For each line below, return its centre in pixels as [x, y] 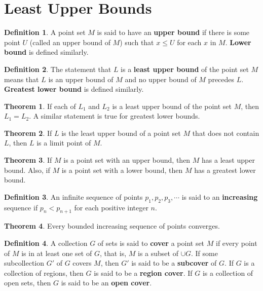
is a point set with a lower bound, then [122, 170]
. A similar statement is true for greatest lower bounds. [115, 116]
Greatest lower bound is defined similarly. [74, 89]
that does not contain [226, 133]
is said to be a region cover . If [143, 272]
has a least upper [228, 160]
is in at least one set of [57, 253]
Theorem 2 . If [28, 133]
